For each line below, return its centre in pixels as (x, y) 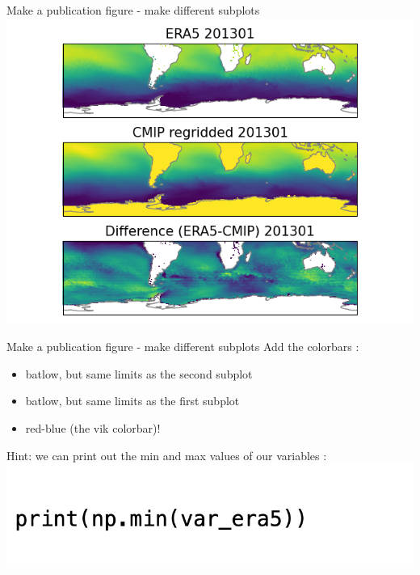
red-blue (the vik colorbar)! (93, 427)
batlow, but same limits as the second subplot (139, 373)
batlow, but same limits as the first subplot (132, 401)
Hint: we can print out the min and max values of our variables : (167, 455)
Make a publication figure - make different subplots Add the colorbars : (183, 347)
